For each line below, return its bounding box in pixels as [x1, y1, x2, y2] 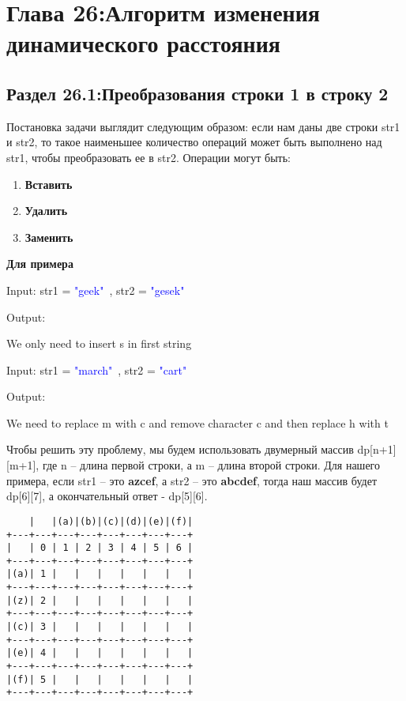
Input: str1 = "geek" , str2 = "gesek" [6, 281, 185, 298]
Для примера [6, 255, 73, 272]
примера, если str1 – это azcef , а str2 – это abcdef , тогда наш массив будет [6, 472, 378, 488]
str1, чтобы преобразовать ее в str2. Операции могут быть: [6, 149, 291, 165]
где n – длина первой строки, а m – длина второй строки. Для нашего [42, 457, 381, 473]
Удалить [24, 202, 68, 219]
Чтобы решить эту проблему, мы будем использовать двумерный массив [6, 441, 354, 458]
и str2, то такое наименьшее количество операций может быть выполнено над [6, 134, 382, 150]
